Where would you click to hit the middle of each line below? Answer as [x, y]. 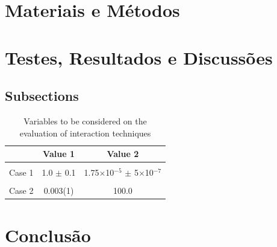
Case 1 [21, 172]
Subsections [42, 96]
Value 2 [123, 154]
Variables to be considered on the [85, 120]
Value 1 [59, 154]
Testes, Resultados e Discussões [139, 57]
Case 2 [21, 191]
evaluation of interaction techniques [85, 133]
